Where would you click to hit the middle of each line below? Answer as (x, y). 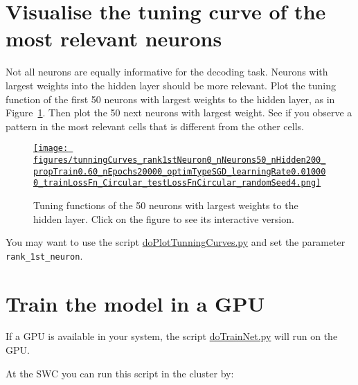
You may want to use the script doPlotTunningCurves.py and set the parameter (176, 242)
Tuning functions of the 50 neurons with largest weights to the (166, 205)
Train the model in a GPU (135, 303)
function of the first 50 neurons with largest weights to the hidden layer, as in (170, 99)
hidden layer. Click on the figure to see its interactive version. (164, 218)
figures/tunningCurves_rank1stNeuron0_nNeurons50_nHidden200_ (180, 160)
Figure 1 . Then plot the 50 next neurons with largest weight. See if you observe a (179, 113)
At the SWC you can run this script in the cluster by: (120, 373)
